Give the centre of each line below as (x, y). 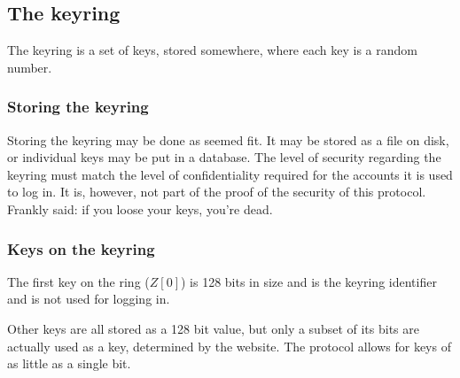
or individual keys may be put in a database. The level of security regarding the (224, 157)
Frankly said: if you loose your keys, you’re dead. (140, 208)
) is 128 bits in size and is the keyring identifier (308, 281)
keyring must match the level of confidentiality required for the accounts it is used (230, 174)
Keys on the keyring (81, 248)
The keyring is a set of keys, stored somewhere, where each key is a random (212, 50)
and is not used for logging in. (89, 299)
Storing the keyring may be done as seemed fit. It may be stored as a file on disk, (228, 139)
